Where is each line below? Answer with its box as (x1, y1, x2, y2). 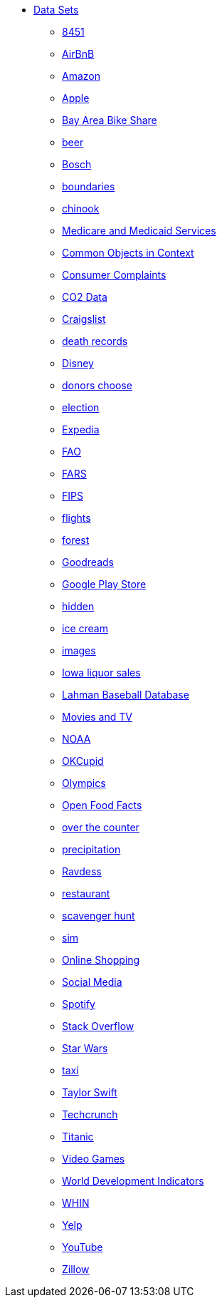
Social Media (62, 976, 122, 988)
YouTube (62, 1241, 103, 1253)
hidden (62, 600, 95, 612)
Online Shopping (62, 954, 140, 966)
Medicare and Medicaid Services (62, 225, 216, 237)
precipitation (62, 843, 121, 855)
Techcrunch (62, 1108, 118, 1121)
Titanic (62, 1131, 94, 1143)
